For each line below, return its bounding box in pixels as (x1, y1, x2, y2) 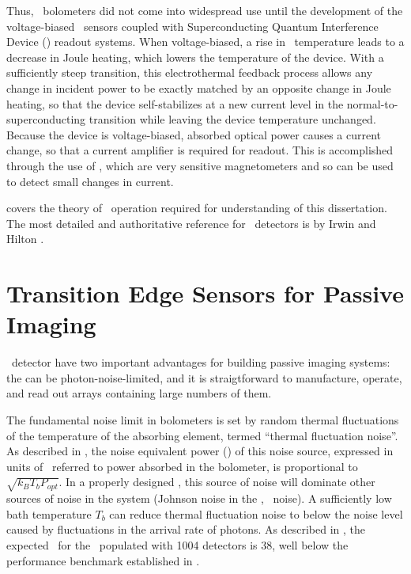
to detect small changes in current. (6, 173, 174, 189)
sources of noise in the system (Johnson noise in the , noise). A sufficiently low (6, 490, 392, 507)
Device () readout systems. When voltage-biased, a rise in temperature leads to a (6, 33, 405, 50)
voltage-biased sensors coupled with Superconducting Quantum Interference (6, 17, 379, 34)
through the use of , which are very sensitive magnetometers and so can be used (6, 157, 394, 173)
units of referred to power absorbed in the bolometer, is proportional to (6, 458, 358, 474)
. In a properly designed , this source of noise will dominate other (58, 473, 375, 490)
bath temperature (6, 505, 92, 522)
